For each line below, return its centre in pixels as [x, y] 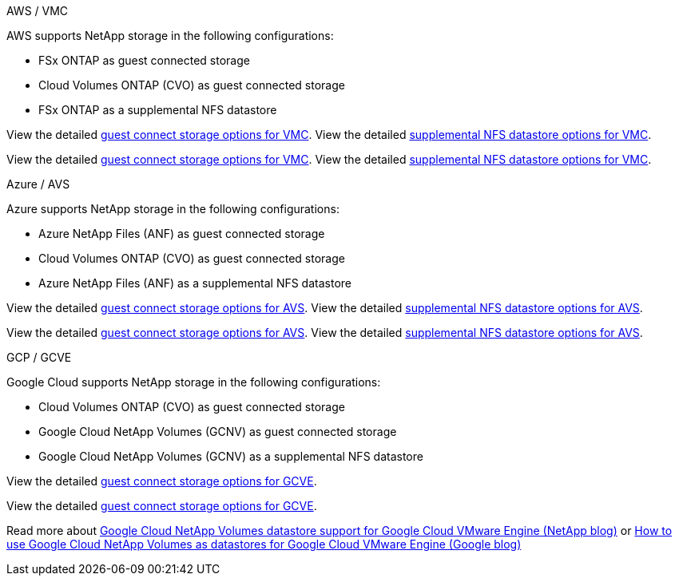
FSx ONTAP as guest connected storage [144, 60]
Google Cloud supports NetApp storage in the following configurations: [194, 382]
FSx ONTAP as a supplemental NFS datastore [158, 110]
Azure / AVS [38, 184]
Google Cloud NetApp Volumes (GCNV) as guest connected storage [218, 432]
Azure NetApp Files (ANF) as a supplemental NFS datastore [195, 283]
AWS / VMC [38, 11]
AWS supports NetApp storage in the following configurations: [170, 36]
